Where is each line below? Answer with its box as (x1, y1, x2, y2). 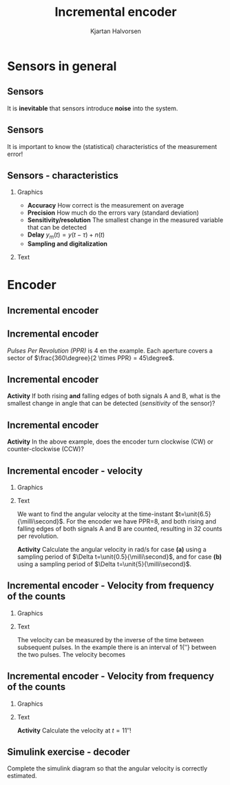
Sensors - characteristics (7, 170, 119, 181)
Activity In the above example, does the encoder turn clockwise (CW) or (7, 437, 213, 446)
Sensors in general (7, 58, 117, 74)
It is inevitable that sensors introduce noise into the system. (7, 104, 178, 112)
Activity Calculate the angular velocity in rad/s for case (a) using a (17, 546, 207, 553)
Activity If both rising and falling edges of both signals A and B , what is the (7, 392, 221, 400)
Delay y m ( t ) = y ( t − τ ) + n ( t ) (27, 230, 105, 241)
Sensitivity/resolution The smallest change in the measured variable (27, 216, 224, 224)
